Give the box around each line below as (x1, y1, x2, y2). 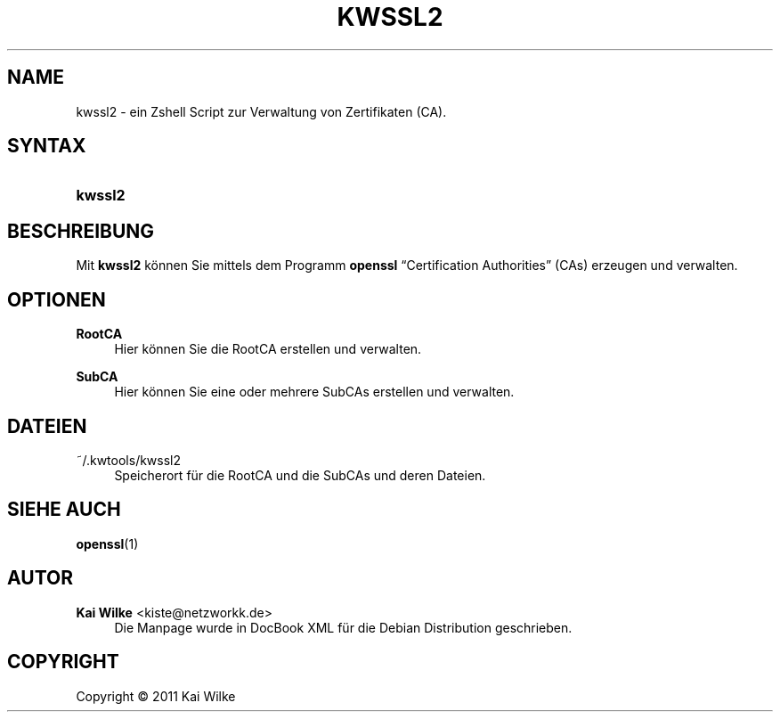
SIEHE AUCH (7, 498, 121, 521)
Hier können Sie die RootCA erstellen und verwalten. (114, 341, 422, 357)
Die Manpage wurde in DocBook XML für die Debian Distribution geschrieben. (114, 619, 573, 635)
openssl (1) (76, 535, 139, 552)
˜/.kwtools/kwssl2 (76, 452, 182, 468)
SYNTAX (7, 135, 86, 158)
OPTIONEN (7, 288, 106, 311)
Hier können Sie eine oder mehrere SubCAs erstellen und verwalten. (114, 384, 515, 400)
